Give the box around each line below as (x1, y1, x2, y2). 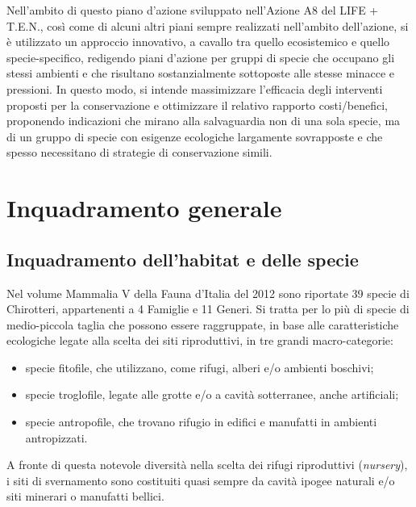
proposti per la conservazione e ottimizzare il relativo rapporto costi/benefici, (6, 96, 389, 113)
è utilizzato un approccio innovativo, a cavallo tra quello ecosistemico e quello (6, 33, 390, 50)
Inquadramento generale (6, 191, 282, 224)
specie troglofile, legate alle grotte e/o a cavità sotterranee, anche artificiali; (25, 386, 399, 403)
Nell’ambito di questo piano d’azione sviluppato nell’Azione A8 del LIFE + (6, 2, 379, 18)
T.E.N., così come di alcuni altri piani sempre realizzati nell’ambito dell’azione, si (6, 17, 409, 34)
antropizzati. (25, 429, 88, 446)
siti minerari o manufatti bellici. (6, 488, 164, 505)
